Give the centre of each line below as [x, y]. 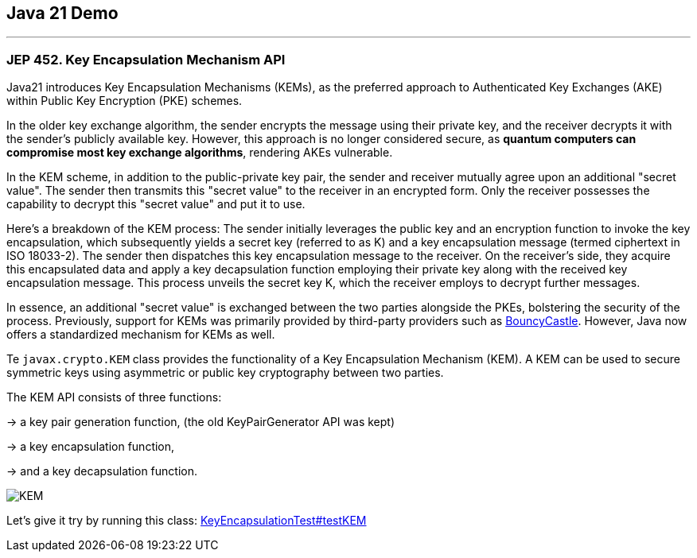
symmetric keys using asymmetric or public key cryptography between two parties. [225, 373]
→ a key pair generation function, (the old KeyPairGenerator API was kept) [201, 422]
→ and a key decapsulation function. [102, 471]
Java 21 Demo [62, 13]
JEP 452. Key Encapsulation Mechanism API [146, 59]
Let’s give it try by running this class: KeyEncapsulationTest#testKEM [187, 521]
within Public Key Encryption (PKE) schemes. [125, 101]
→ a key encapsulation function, [91, 447]
